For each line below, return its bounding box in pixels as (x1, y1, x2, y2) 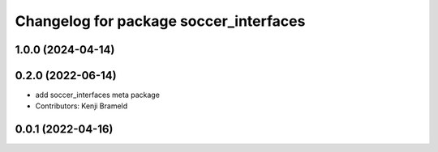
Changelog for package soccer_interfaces (15, 12, 306, 30)
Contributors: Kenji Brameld (35, 101, 128, 111)
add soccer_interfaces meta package (35, 90, 160, 100)
